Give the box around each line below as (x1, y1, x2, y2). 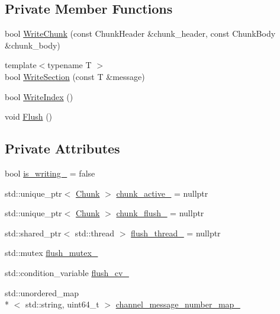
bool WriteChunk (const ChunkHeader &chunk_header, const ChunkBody (5, 27, 276, 40)
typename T (47, 59, 92, 71)
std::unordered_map (5, 286, 79, 299)
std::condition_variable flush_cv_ (5, 266, 129, 278)
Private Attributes (5, 139, 120, 158)
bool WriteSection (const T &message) (5, 70, 145, 82)
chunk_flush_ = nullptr (116, 207, 204, 219)
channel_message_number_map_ (115, 298, 240, 310)
